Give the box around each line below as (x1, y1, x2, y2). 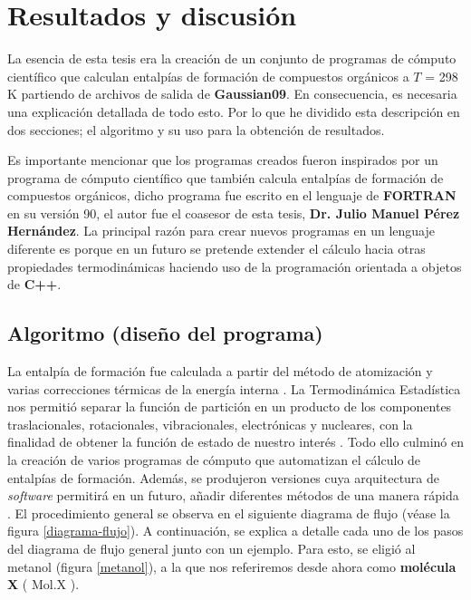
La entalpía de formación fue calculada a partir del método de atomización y (7, 362, 433, 381)
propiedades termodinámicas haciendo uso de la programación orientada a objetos (7, 256, 462, 276)
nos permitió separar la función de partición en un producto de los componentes (7, 397, 452, 416)
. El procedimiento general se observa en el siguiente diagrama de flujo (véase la (7, 503, 450, 522)
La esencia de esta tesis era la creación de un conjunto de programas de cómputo (7, 49, 457, 68)
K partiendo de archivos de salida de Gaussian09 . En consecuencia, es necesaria (7, 84, 457, 103)
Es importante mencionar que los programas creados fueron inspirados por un (7, 150, 438, 169)
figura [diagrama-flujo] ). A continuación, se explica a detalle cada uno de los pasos (7, 521, 464, 540)
